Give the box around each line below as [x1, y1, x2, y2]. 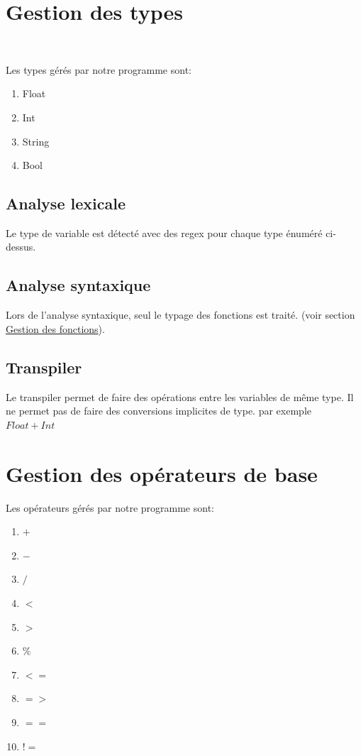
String [22, 133, 50, 148]
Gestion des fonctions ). [6, 321, 105, 336]
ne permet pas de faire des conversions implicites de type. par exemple [6, 403, 311, 418]
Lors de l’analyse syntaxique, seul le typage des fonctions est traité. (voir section [6, 307, 355, 322]
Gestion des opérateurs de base [6, 459, 318, 488]
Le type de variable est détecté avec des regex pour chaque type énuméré [6, 225, 323, 240]
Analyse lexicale [6, 192, 126, 214]
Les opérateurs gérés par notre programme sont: [6, 500, 214, 515]
